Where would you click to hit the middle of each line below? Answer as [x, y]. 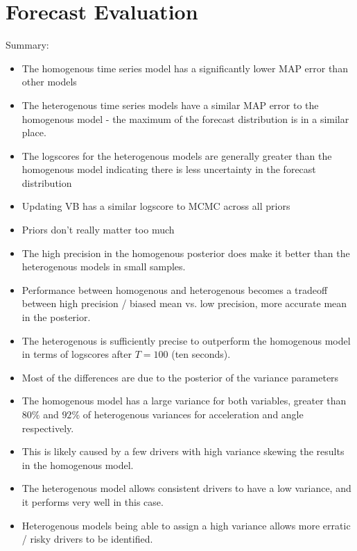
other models [49, 82]
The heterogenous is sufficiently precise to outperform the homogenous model [186, 340]
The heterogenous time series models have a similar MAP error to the [170, 105]
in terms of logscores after [77, 354]
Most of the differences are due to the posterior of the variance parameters [180, 377]
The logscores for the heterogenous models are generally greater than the [177, 155]
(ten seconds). [201, 354]
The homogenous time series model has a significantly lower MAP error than [185, 68]
